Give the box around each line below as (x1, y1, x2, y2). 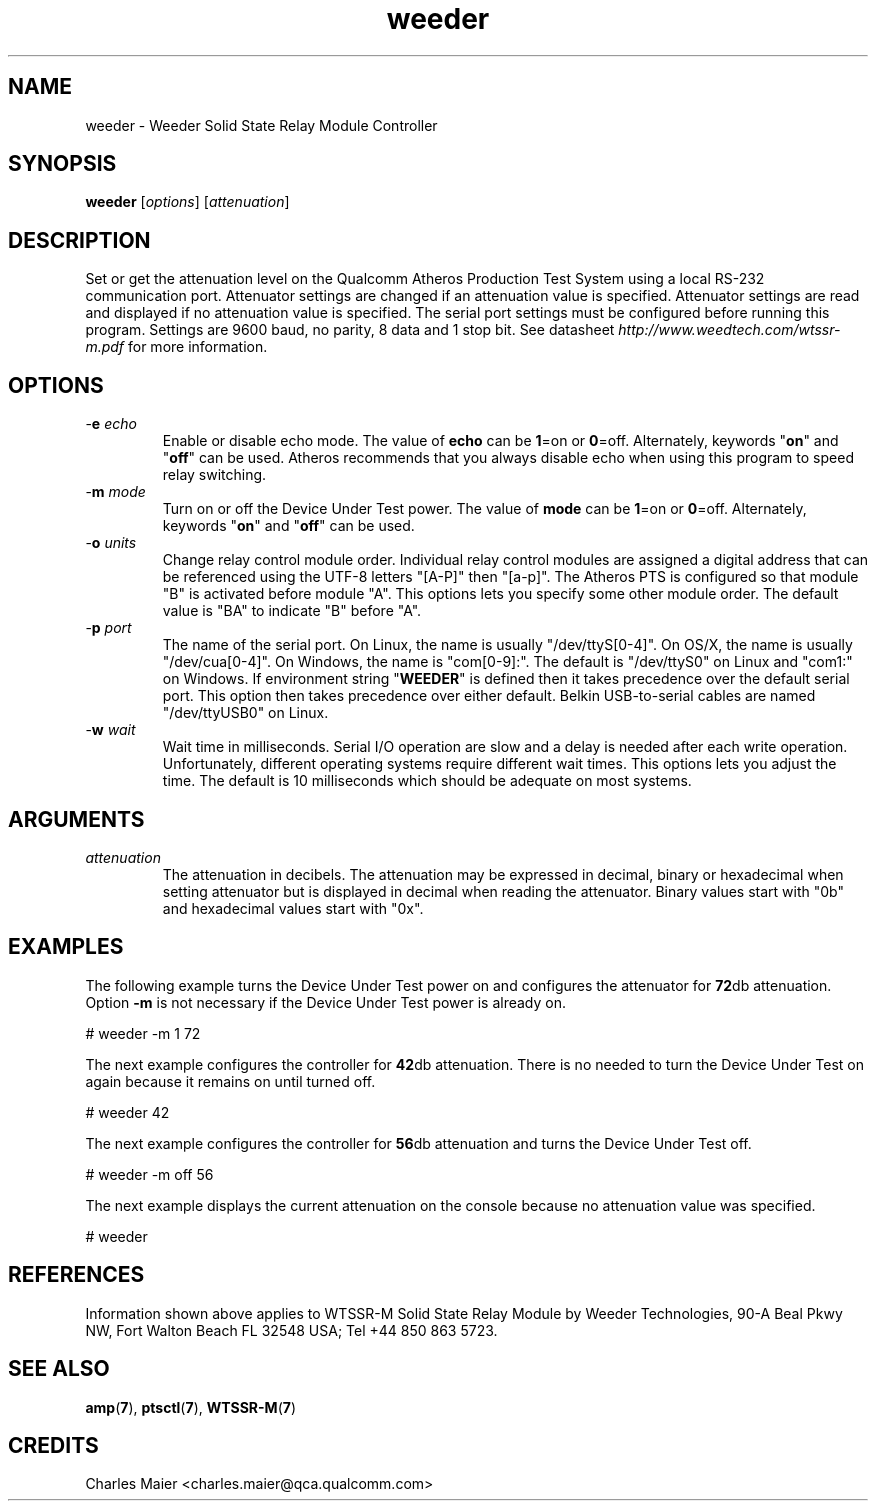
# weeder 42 (85, 1103, 170, 1121)
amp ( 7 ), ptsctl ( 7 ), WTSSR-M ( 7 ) (85, 1398, 296, 1416)
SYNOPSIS (8, 151, 117, 177)
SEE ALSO (8, 1356, 110, 1382)
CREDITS (8, 1432, 99, 1458)
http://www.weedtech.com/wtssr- (618, 321, 841, 339)
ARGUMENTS (8, 806, 145, 832)
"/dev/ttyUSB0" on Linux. (162, 704, 329, 722)
